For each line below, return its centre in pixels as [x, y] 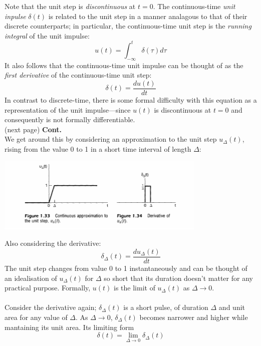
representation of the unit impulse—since [68, 109]
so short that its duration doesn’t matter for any [178, 278]
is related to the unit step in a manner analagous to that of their [148, 16]
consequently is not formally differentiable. [70, 119]
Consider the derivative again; [51, 307]
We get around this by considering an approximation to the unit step [111, 139]
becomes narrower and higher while [194, 317]
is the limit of [135, 288]
